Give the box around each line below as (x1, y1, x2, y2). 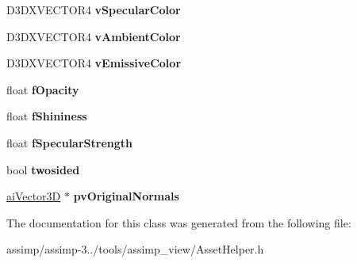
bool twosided (6, 161, 80, 177)
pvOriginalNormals (73, 188, 179, 204)
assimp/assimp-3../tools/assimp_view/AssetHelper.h (6, 241, 264, 257)
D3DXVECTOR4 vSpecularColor (6, 2, 181, 17)
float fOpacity (6, 81, 79, 97)
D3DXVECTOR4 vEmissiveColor (6, 55, 182, 71)
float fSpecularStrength (6, 134, 132, 151)
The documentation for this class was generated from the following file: (6, 214, 351, 231)
